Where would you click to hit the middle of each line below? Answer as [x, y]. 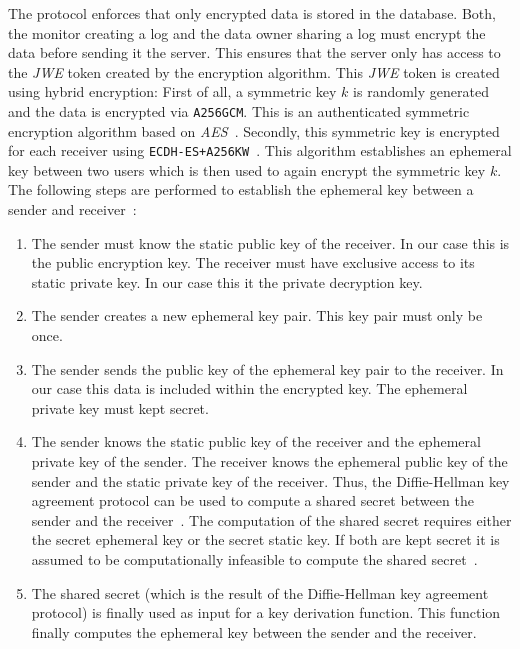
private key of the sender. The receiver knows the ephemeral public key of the [269, 461]
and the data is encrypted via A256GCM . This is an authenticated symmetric [239, 110]
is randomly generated [421, 91]
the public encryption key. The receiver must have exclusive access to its [253, 262]
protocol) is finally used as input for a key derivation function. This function [266, 612]
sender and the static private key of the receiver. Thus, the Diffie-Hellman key [270, 480]
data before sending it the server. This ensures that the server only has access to [254, 52]
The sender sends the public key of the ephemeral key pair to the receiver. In [267, 368]
